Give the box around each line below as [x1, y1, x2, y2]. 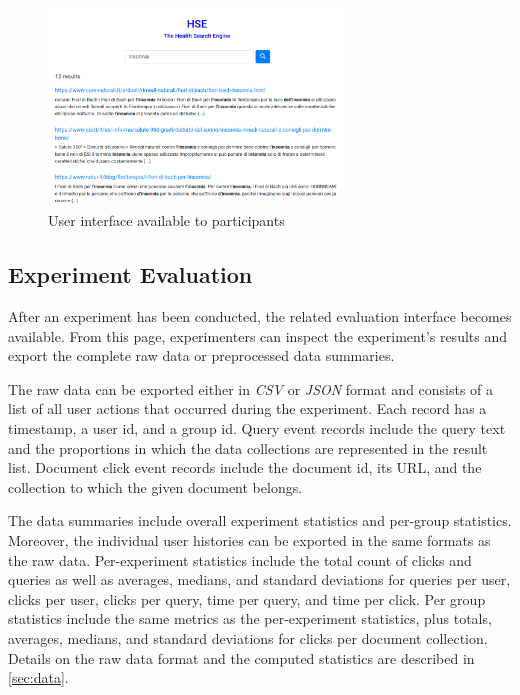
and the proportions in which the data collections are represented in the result [8, 437, 488, 458]
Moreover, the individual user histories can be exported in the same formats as [8, 529, 491, 550]
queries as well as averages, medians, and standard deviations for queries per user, [8, 569, 511, 590]
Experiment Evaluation [8, 259, 253, 290]
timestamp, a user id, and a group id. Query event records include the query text [8, 418, 506, 439]
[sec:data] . [8, 667, 69, 688]
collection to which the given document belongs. [8, 476, 303, 497]
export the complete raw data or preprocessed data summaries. [8, 345, 395, 366]
